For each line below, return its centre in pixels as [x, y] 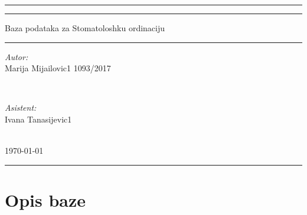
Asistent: [21, 107]
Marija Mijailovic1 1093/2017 [58, 68]
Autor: [17, 56]
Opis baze [45, 199]
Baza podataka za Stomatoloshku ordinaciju [85, 28]
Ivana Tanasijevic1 [38, 119]
